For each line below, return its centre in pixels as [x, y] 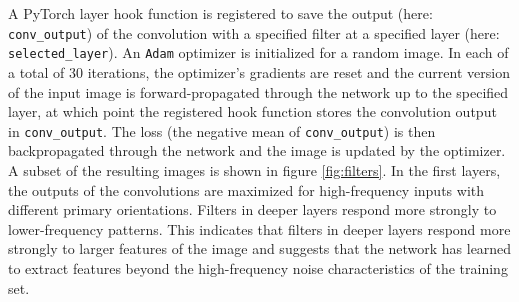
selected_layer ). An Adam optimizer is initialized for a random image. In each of [258, 52]
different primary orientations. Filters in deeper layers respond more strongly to [252, 209]
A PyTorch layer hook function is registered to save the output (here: [220, 13]
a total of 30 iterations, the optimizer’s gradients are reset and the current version [259, 71]
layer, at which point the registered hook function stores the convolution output [252, 111]
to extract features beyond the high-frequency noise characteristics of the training [258, 267]
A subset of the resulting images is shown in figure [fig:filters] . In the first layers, [254, 169]
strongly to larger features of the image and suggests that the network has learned [260, 248]
